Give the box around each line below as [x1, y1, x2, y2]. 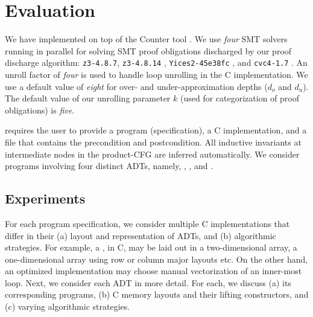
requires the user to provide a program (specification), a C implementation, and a [5, 124, 307, 136]
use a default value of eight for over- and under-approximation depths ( [5, 80, 268, 92]
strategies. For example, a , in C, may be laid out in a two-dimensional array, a [5, 241, 297, 254]
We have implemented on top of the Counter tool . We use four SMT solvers [5, 33, 288, 45]
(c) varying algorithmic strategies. [5, 300, 130, 313]
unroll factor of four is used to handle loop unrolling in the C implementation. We [5, 68, 308, 80]
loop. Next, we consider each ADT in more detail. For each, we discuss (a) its [5, 276, 291, 289]
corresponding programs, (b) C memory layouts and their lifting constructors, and [5, 288, 309, 301]
